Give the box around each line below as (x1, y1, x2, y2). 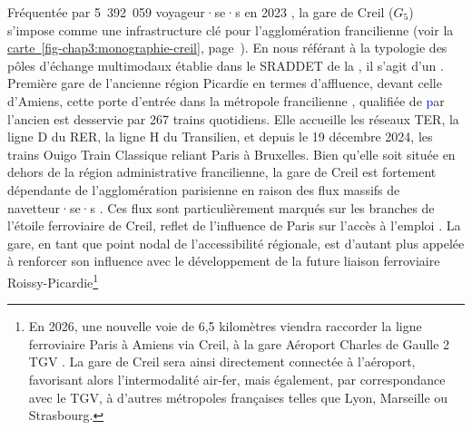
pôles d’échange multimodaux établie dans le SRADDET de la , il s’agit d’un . (7, 55, 444, 74)
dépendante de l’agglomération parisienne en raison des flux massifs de (7, 180, 400, 199)
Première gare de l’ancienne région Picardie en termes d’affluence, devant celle (7, 73, 442, 93)
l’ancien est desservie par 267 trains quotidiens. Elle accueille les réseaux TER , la (7, 109, 459, 128)
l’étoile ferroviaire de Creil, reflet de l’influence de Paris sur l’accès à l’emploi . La (7, 216, 461, 235)
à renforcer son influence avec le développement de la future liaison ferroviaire (7, 251, 440, 270)
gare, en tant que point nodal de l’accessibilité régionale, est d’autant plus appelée (7, 233, 465, 252)
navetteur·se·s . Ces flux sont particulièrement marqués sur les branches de (7, 198, 435, 217)
